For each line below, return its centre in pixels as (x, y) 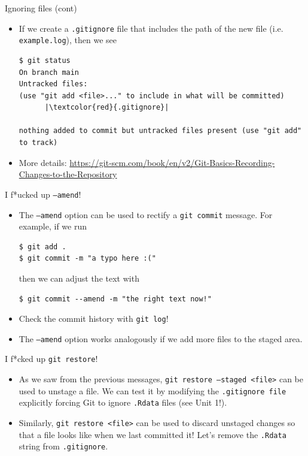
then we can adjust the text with (79, 278)
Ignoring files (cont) (41, 8)
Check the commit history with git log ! (94, 318)
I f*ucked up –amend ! (43, 194)
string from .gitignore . (63, 446)
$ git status (45, 60)
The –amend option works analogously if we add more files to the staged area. (161, 338)
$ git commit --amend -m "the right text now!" (115, 299)
